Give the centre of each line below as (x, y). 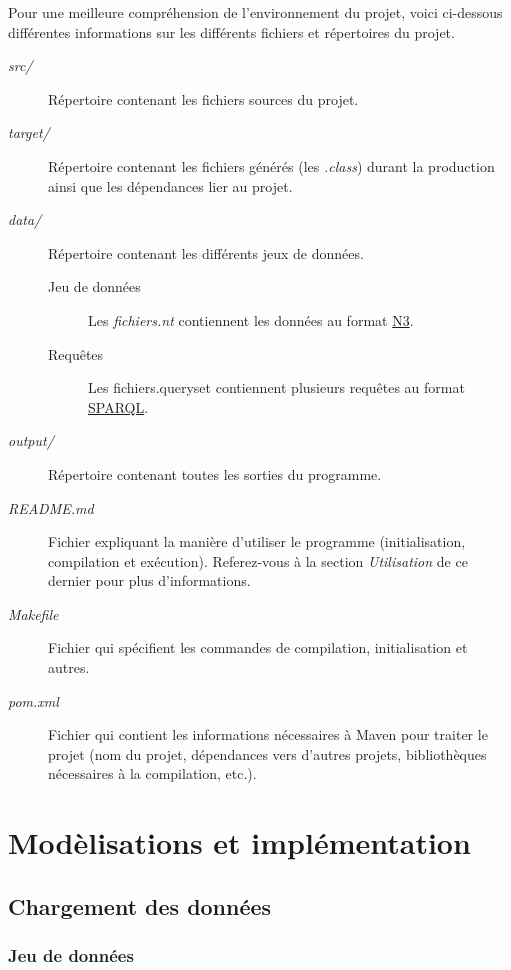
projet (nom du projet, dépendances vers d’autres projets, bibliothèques (267, 753)
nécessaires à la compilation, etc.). (152, 773)
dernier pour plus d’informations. (149, 580)
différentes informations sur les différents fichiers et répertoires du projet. (231, 31)
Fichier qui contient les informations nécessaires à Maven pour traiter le (268, 734)
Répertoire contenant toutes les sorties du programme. (215, 473)
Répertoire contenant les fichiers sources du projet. (203, 98)
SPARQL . (118, 406)
